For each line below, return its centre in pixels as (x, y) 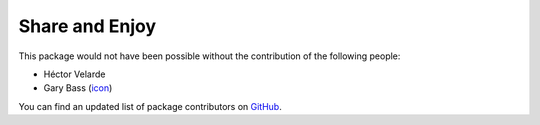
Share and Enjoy (87, 26)
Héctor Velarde (74, 74)
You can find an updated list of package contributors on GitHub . (150, 106)
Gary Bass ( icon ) (78, 88)
